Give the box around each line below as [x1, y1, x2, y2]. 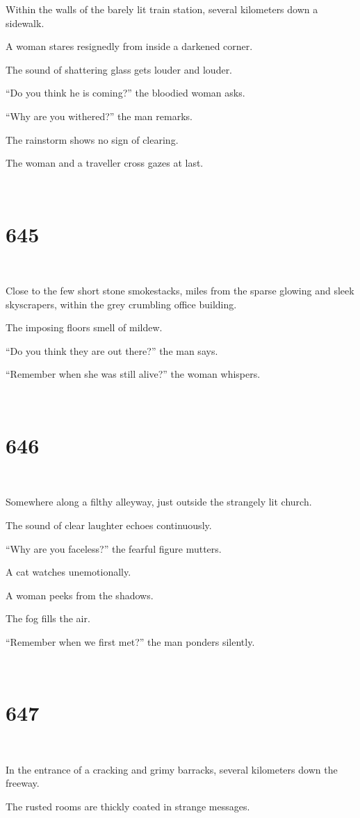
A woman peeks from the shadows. [6, 587, 154, 602]
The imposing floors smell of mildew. [6, 320, 163, 335]
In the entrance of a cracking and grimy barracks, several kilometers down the [6, 762, 338, 776]
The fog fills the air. [6, 611, 90, 626]
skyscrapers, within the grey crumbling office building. [6, 297, 237, 311]
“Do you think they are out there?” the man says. [6, 343, 218, 358]
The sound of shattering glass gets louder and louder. [6, 62, 233, 76]
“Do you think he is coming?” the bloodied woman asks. [6, 85, 245, 100]
